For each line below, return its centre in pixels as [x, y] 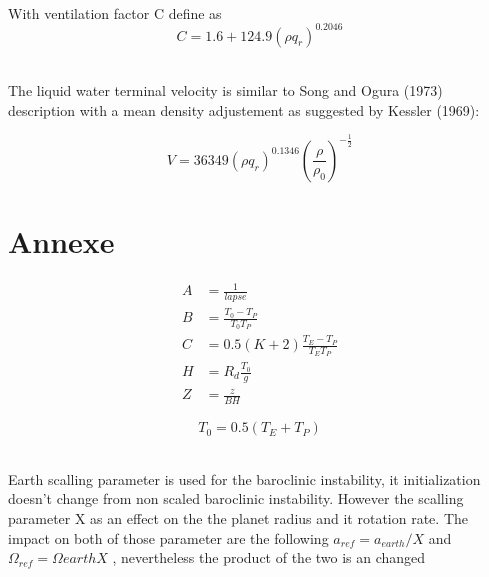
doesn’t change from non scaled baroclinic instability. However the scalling [236, 498]
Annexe [61, 241]
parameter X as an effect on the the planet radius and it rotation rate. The [238, 518]
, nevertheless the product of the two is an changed [269, 557]
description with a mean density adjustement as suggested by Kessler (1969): [244, 109]
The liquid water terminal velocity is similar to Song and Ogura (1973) [225, 90]
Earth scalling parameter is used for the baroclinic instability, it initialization [244, 478]
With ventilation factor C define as [115, 12]
